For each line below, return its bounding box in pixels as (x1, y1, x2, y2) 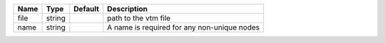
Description (107, 4, 148, 13)
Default (73, 4, 100, 13)
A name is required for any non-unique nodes (107, 23, 260, 32)
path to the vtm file (107, 13, 171, 23)
